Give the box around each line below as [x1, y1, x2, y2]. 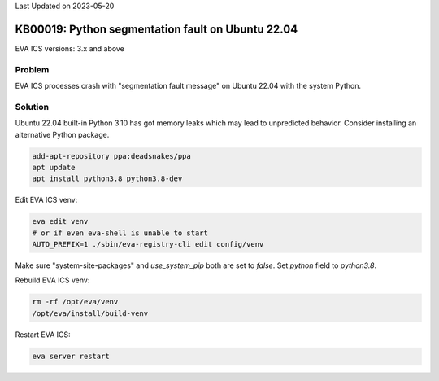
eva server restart [32, 351, 110, 361]
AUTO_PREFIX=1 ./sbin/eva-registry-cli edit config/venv [32, 240, 264, 249]
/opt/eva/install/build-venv [32, 309, 149, 317]
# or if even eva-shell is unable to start [32, 228, 209, 238]
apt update [32, 163, 76, 172]
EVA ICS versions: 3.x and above [15, 43, 125, 53]
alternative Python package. [15, 129, 110, 139]
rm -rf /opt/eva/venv [32, 297, 119, 307]
